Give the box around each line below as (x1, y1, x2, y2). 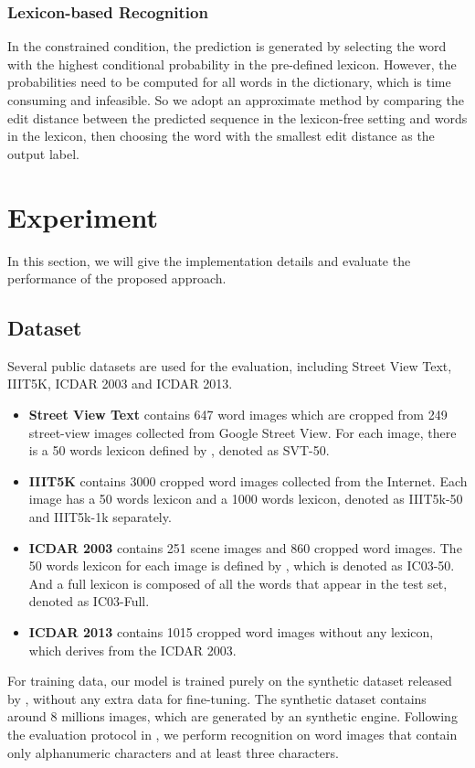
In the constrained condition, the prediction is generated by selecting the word (7, 37, 447, 56)
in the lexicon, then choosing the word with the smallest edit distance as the (7, 126, 435, 145)
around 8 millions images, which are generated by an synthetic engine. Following (7, 707, 458, 726)
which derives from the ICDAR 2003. (28, 640, 237, 659)
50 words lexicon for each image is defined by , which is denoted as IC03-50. (28, 556, 455, 575)
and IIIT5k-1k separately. (28, 507, 172, 527)
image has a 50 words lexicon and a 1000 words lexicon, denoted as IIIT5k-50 (28, 489, 463, 508)
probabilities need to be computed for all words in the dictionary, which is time (7, 72, 451, 91)
